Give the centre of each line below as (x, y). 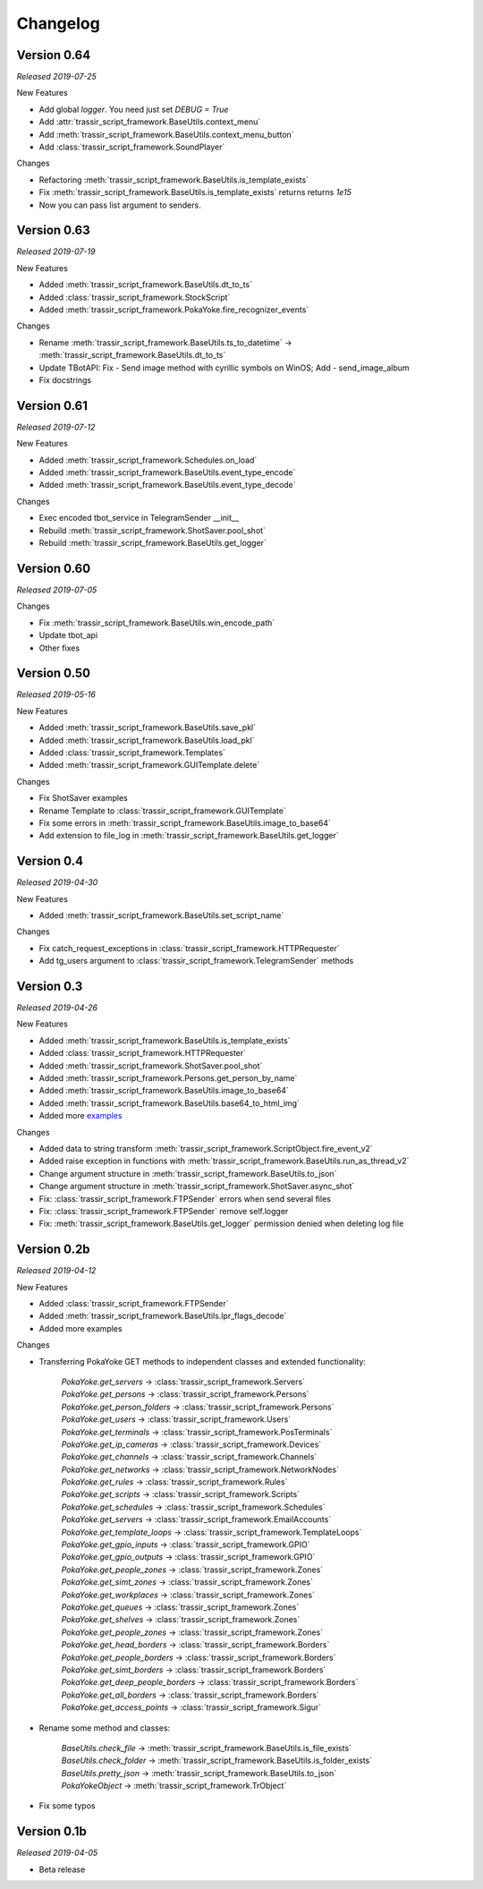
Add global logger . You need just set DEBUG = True (134, 109)
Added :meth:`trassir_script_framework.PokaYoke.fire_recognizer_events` (174, 310)
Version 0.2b (53, 1250)
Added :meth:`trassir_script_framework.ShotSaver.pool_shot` (151, 1066)
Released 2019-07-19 (56, 251)
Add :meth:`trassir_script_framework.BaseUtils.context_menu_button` (166, 134)
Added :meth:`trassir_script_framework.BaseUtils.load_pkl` (147, 740)
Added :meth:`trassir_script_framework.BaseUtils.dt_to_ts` (145, 285)
